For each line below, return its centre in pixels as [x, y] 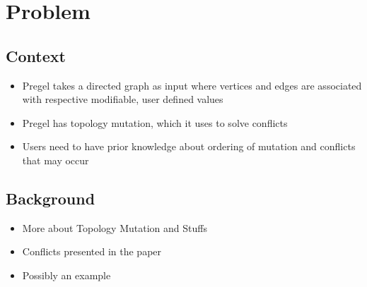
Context [36, 55]
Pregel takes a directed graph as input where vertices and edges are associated [192, 85]
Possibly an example [66, 275]
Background [51, 198]
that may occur [56, 160]
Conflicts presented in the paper [92, 251]
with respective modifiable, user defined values [123, 99]
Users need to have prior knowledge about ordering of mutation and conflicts [189, 146]
